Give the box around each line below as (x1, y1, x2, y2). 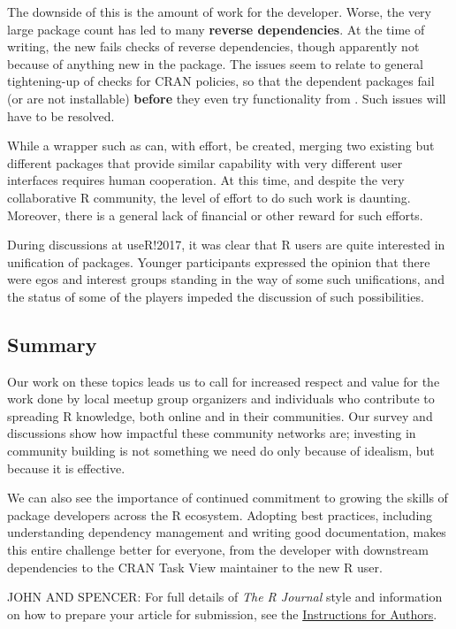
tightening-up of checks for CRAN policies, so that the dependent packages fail (7, 72, 435, 90)
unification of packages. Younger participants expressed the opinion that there (7, 252, 430, 271)
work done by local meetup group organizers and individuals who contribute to (7, 389, 435, 408)
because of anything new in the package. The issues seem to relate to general (7, 54, 423, 73)
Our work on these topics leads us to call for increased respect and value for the (7, 372, 440, 390)
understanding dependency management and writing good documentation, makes (7, 523, 446, 541)
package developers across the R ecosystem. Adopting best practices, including (7, 505, 433, 524)
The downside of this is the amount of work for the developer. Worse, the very (7, 3, 431, 20)
